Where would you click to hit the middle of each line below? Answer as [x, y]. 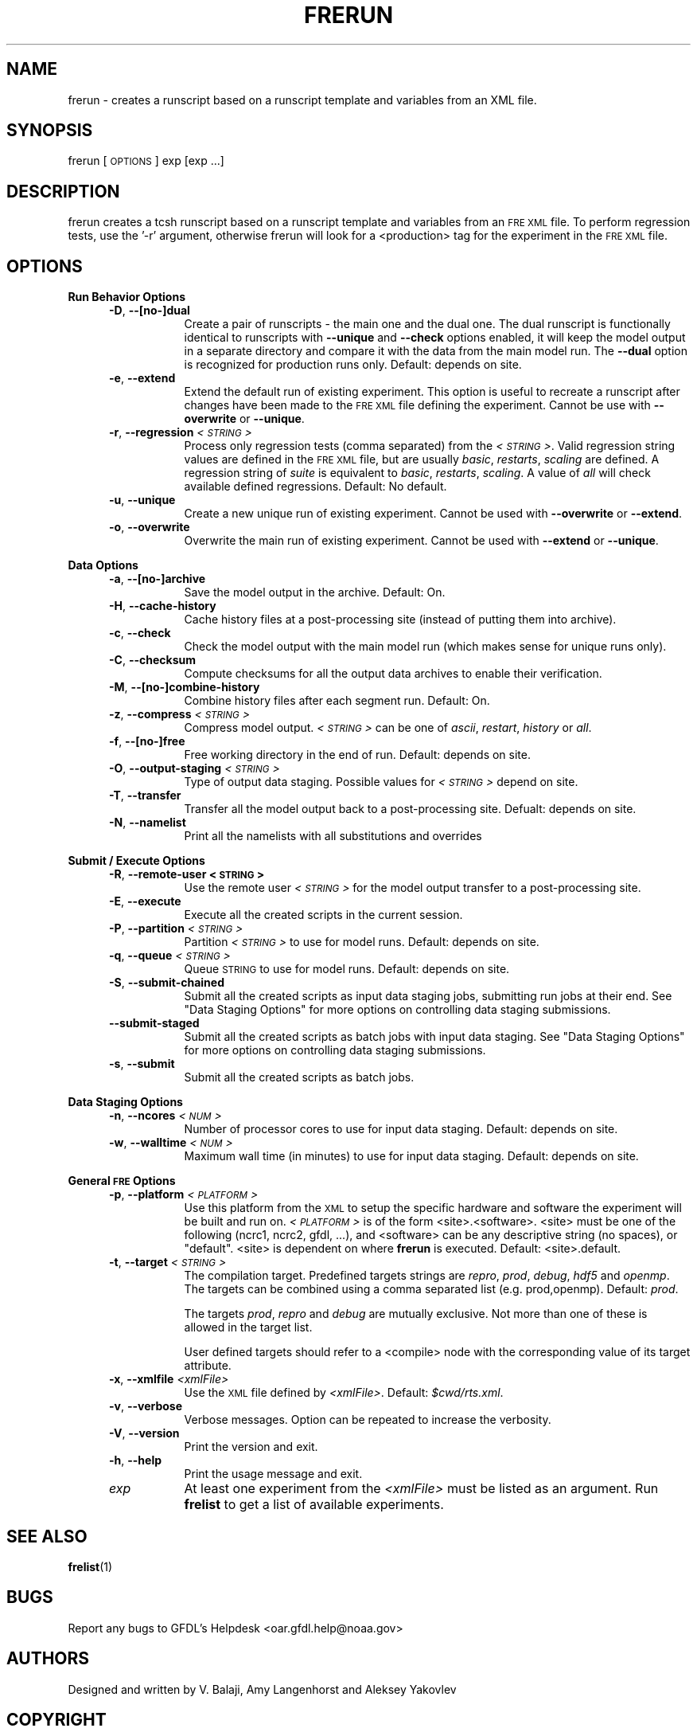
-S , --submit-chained [167, 983]
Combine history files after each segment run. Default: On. [337, 701]
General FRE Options [122, 1181]
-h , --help [136, 1460]
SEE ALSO [47, 1536]
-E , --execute [145, 901]
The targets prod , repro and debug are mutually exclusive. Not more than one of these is [416, 1314]
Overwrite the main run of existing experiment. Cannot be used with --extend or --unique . [421, 541]
